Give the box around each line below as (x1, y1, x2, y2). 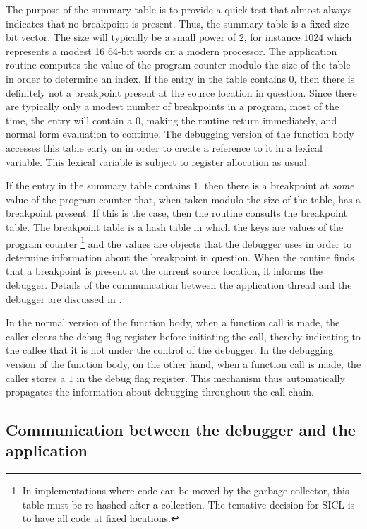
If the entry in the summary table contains (6, 178, 191, 193)
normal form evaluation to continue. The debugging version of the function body (6, 126, 354, 141)
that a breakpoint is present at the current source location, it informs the (6, 263, 323, 278)
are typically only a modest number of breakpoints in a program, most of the (6, 99, 339, 114)
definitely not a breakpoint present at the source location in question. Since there (6, 85, 357, 100)
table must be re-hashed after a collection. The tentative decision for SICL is (22, 497, 355, 511)
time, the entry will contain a (6, 112, 133, 127)
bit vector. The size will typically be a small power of (6, 30, 236, 44)
